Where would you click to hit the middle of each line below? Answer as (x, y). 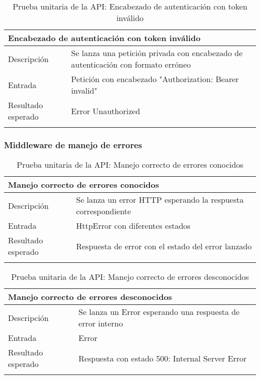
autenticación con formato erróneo (131, 64)
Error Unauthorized (106, 111)
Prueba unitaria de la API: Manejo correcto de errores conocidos (130, 165)
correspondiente (103, 211)
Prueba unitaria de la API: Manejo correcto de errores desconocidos (130, 277)
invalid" (84, 90)
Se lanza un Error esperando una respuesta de (159, 312)
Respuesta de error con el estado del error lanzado (164, 246)
